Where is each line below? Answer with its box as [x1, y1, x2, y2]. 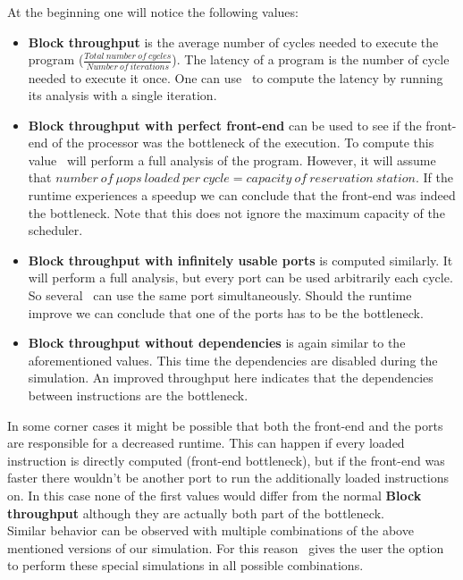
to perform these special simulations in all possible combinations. [7, 556, 364, 575]
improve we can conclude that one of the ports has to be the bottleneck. [28, 303, 424, 322]
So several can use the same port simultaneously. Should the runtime [28, 286, 412, 305]
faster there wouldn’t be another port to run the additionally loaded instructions [7, 468, 450, 487]
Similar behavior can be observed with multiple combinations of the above [7, 521, 414, 540]
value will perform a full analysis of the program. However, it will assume [28, 150, 436, 169]
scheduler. [28, 221, 83, 240]
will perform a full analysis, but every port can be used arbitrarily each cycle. [28, 268, 453, 287]
